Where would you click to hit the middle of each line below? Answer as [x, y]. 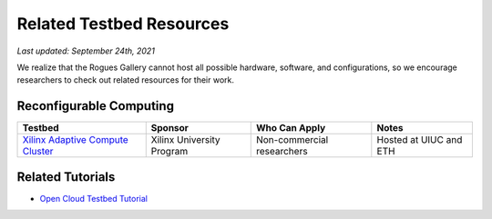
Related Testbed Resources [123, 24]
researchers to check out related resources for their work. [126, 80]
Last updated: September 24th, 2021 [86, 51]
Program [169, 152]
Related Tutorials [66, 177]
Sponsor [169, 128]
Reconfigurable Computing [96, 106]
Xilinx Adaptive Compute [76, 140]
